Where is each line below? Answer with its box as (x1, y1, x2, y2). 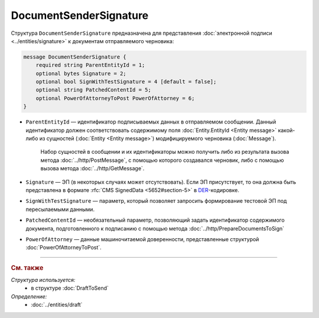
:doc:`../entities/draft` (31, 301, 83, 309)
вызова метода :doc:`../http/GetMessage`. (40, 165, 145, 172)
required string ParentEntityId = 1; (35, 62, 145, 69)
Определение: (11, 293, 47, 300)
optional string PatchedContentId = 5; (35, 86, 152, 93)
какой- (278, 126, 295, 134)
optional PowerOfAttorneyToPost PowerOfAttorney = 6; (35, 95, 195, 102)
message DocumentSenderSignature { (23, 53, 126, 60)
